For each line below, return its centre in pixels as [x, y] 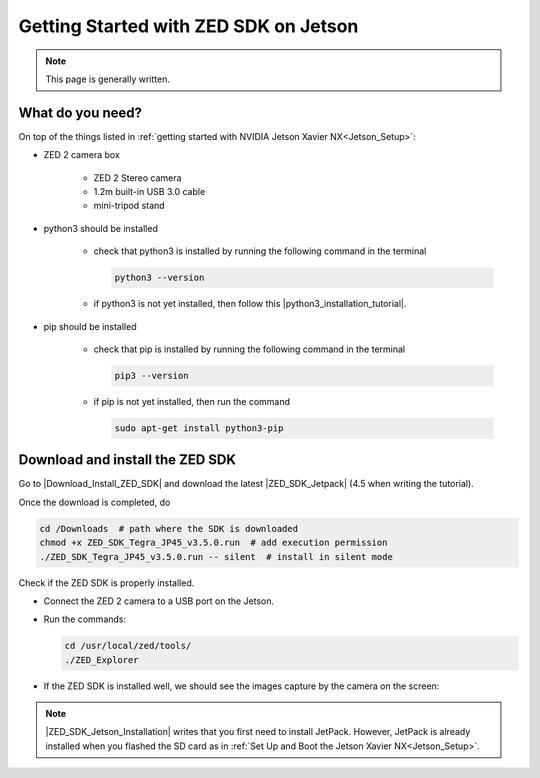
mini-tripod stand [129, 206]
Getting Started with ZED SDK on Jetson [188, 26]
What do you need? [80, 112]
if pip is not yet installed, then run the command [191, 401]
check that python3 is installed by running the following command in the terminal [260, 251]
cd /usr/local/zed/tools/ [128, 646]
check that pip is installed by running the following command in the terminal [249, 349]
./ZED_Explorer [101, 659]
